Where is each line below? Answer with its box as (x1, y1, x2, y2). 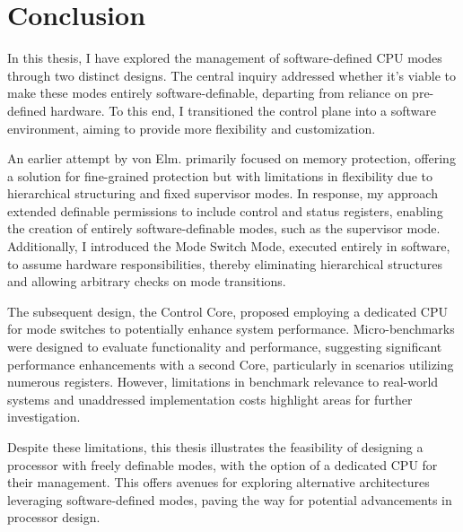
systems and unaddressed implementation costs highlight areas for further (7, 389, 413, 408)
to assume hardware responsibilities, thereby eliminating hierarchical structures (7, 254, 443, 273)
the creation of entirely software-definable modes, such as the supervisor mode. (7, 219, 441, 238)
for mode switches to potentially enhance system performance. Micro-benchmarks (7, 319, 455, 338)
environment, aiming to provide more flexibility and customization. (7, 118, 376, 137)
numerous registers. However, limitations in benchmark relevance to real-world (7, 372, 439, 391)
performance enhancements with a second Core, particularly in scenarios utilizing (7, 354, 454, 373)
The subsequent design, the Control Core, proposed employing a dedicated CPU (7, 301, 449, 320)
